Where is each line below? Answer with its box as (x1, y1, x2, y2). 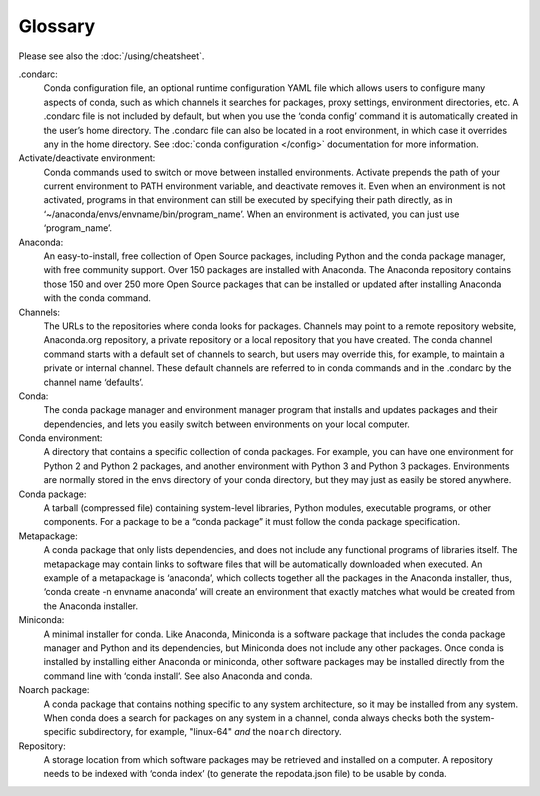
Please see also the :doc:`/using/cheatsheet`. (18, 50, 205, 62)
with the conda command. (43, 292, 152, 304)
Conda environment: (18, 432, 103, 444)
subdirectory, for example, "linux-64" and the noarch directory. (78, 726, 342, 738)
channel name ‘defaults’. (43, 376, 144, 388)
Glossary (18, 15, 96, 37)
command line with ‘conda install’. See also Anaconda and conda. (43, 670, 313, 682)
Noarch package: (18, 684, 90, 696)
